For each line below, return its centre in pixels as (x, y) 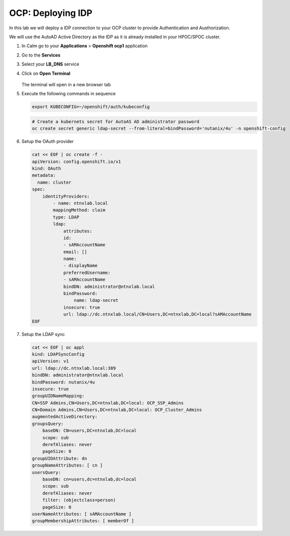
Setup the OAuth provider (48, 141)
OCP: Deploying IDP (51, 13)
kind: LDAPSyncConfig (58, 354)
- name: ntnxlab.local (81, 203)
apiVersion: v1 (50, 361)
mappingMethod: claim (79, 210)
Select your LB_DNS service (50, 64)
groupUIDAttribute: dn (59, 458)
